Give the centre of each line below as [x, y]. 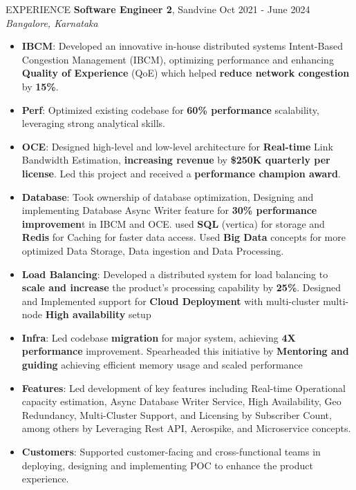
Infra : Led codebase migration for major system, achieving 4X [159, 337]
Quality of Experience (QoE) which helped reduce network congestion [186, 73]
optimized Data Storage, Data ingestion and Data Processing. [153, 250]
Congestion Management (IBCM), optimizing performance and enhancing [178, 59]
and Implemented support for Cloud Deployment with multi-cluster [171, 301]
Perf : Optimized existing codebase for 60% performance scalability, [170, 109]
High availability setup [98, 314]
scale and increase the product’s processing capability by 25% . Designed [181, 287]
